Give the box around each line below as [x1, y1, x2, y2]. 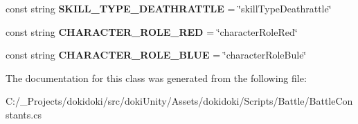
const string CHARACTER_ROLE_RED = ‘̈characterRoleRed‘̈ [6, 24, 298, 39]
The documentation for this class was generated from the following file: [6, 70, 307, 85]
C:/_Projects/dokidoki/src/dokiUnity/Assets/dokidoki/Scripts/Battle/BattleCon [6, 94, 353, 108]
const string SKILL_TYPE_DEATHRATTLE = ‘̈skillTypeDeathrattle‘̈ [6, 1, 332, 15]
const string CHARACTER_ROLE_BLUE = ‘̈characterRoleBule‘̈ [6, 48, 307, 62]
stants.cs [6, 107, 42, 121]
